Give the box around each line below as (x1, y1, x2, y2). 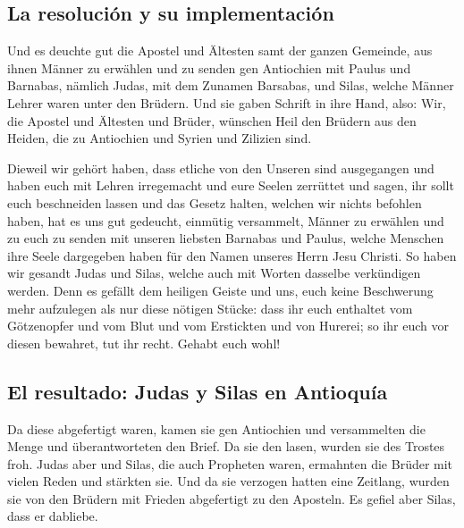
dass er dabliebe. (7, 507, 98, 525)
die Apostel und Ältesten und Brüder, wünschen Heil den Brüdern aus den (7, 111, 417, 130)
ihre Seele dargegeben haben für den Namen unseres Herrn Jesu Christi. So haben (7, 246, 457, 264)
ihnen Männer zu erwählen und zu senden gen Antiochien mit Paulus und (7, 58, 411, 77)
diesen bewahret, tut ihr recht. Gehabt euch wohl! (7, 333, 281, 352)
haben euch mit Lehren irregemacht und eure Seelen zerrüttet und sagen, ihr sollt (7, 176, 454, 195)
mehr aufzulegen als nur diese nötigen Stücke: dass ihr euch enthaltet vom (7, 298, 413, 317)
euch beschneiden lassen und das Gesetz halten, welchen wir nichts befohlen (7, 193, 422, 212)
